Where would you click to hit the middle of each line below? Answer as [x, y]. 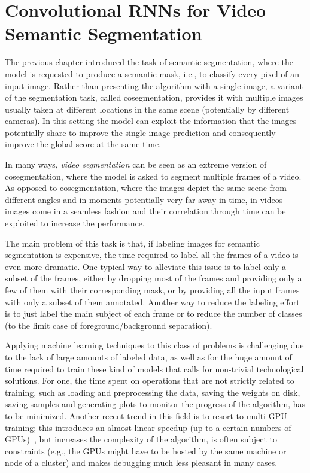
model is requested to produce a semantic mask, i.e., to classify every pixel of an [152, 73]
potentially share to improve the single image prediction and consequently [140, 132]
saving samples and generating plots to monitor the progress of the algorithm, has [155, 404]
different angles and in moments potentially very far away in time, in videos [144, 199]
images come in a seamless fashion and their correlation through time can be [145, 211]
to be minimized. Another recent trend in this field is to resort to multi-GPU [146, 415]
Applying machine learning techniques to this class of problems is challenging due [154, 345]
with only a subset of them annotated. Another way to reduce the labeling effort [152, 301]
